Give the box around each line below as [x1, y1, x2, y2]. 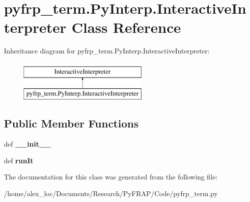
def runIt [4, 155, 33, 165]
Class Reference [71, 17, 181, 37]
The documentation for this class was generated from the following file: [4, 172, 218, 182]
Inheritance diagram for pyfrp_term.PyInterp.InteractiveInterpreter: [4, 46, 210, 56]
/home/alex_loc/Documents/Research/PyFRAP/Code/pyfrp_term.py [4, 188, 218, 199]
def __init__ [4, 139, 51, 149]
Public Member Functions [4, 116, 139, 131]
